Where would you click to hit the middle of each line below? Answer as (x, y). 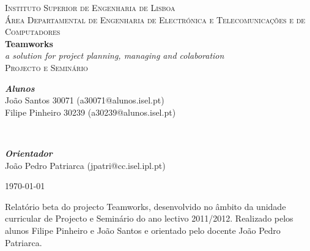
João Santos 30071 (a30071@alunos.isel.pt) (85, 100)
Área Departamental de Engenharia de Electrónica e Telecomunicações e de (155, 19)
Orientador (29, 153)
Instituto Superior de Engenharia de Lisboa (90, 7)
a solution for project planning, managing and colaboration (115, 55)
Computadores (33, 32)
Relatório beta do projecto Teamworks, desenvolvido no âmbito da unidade (146, 206)
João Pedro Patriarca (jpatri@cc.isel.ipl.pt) (85, 165)
